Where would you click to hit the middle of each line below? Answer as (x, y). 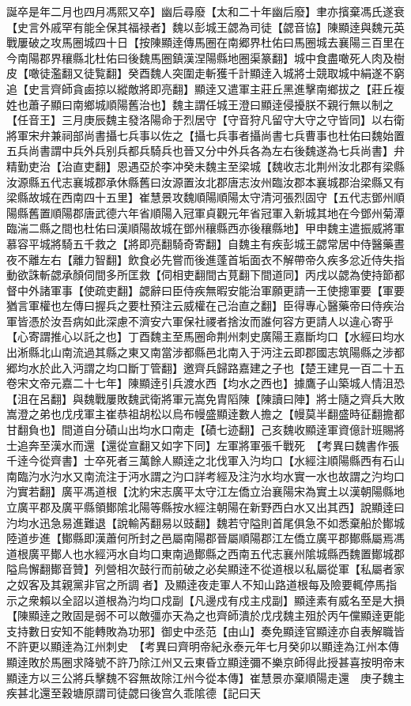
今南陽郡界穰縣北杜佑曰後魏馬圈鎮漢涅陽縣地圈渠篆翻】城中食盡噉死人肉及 (200, 57)
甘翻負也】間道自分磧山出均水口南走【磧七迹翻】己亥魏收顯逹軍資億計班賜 (200, 430)
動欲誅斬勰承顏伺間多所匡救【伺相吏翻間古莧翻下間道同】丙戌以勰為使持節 (200, 275)
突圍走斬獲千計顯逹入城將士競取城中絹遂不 (283, 73)
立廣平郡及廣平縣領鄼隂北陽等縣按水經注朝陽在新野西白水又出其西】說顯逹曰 (205, 507)
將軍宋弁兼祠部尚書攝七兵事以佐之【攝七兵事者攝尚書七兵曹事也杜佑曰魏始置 (205, 135)
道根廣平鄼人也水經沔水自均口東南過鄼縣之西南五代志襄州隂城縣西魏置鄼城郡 (205, 553)
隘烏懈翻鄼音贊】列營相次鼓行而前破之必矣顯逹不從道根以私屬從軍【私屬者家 (205, 569)
